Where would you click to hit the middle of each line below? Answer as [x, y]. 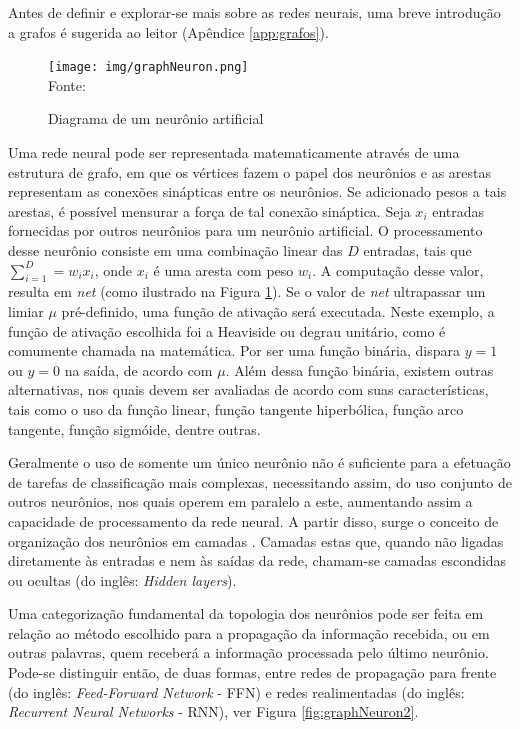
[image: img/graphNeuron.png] [148, 67]
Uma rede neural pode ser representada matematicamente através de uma [234, 152]
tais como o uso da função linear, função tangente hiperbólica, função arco [236, 408]
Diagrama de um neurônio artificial [156, 118]
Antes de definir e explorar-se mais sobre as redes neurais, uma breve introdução [254, 12]
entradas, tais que [417, 250]
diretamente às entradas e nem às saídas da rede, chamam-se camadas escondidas [257, 560]
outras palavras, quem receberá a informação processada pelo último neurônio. [248, 652]
